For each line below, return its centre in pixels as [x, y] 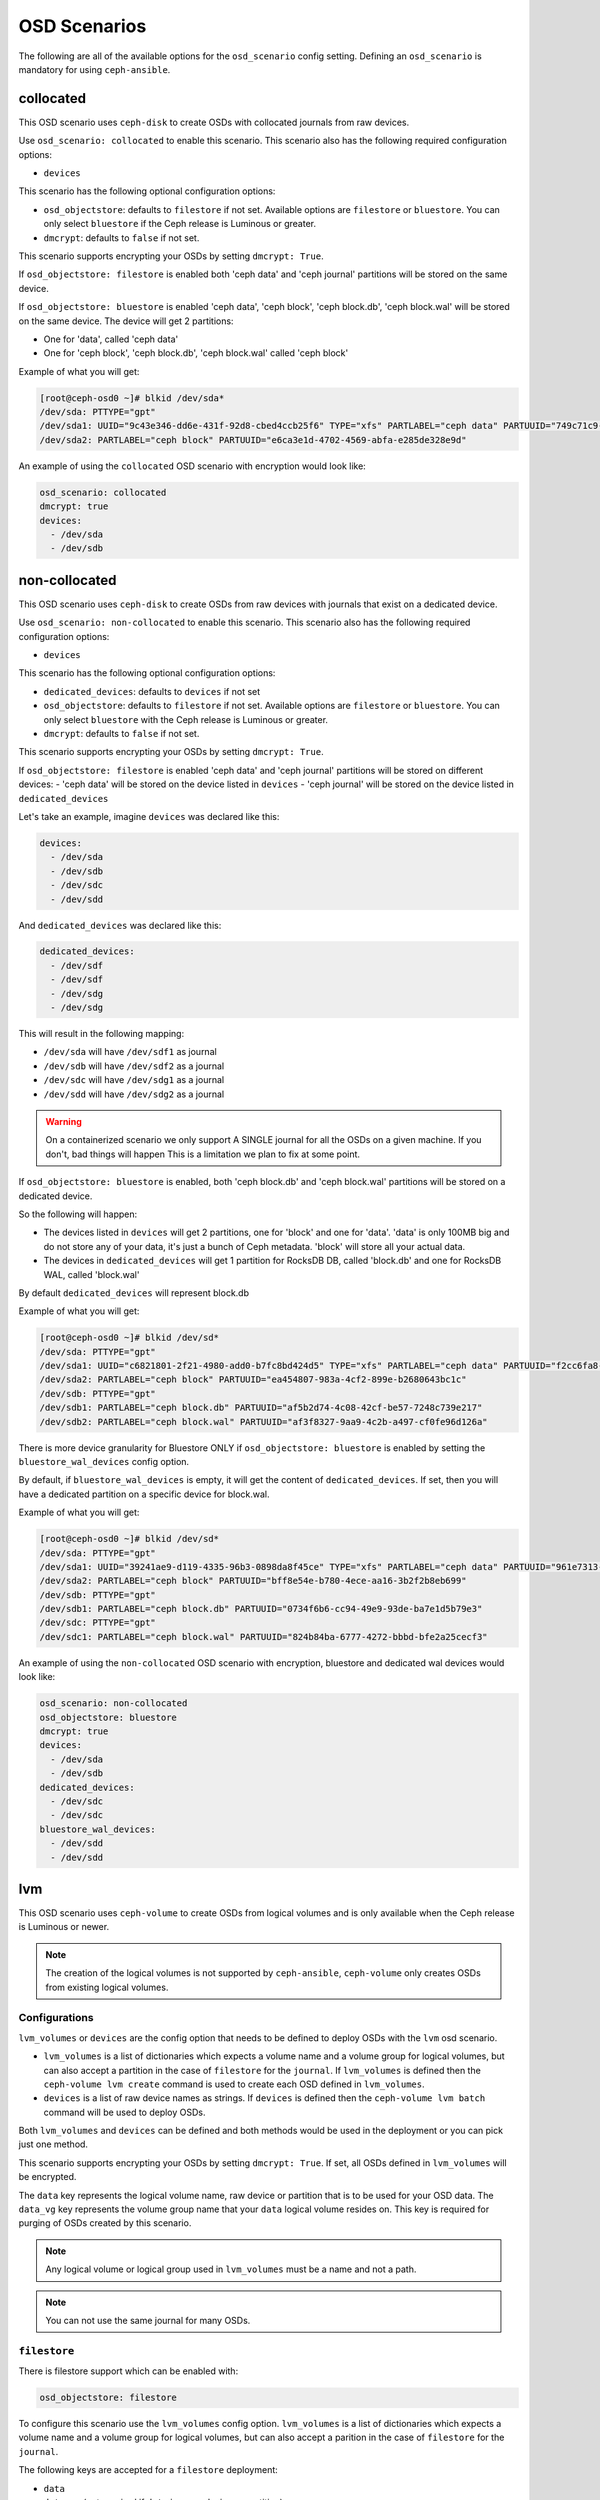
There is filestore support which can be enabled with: [128, 2371]
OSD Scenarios [82, 26]
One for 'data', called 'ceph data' [111, 339]
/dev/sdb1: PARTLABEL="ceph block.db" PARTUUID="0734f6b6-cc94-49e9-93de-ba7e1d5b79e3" [261, 1609]
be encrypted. [47, 2177]
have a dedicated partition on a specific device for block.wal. [144, 1494]
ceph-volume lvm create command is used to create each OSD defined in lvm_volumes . [234, 2084]
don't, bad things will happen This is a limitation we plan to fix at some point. [202, 1154]
